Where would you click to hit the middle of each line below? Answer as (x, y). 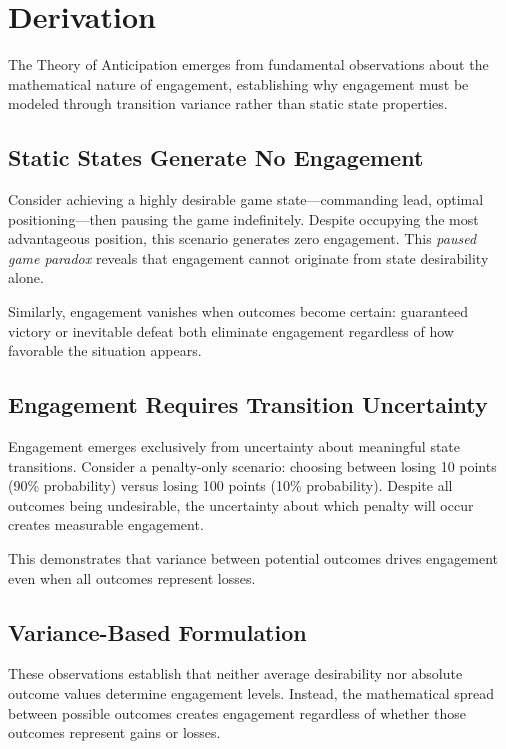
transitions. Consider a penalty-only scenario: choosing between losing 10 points (252, 465)
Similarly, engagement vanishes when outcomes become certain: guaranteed (238, 311)
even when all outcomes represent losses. (132, 577)
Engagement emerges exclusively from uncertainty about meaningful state (234, 446)
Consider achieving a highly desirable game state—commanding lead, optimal (246, 199)
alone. (26, 277)
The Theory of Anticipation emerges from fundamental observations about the (248, 64)
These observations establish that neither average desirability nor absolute (235, 673)
